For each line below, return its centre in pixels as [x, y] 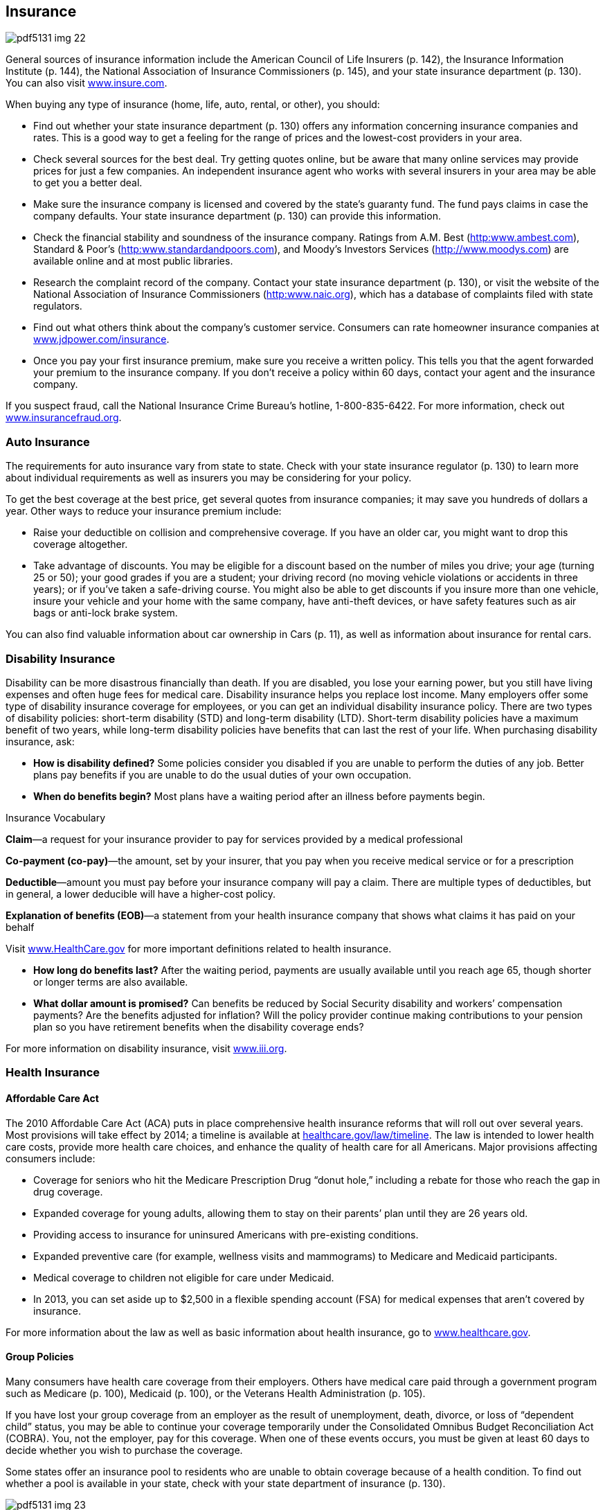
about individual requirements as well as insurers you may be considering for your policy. [209, 478]
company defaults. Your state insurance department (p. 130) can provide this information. [237, 216]
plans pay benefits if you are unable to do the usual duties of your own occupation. [223, 774]
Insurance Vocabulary [55, 817]
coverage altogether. [81, 544]
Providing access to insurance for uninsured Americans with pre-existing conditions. [226, 1234]
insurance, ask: [40, 741]
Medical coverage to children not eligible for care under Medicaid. [184, 1277]
